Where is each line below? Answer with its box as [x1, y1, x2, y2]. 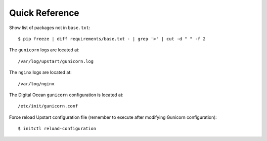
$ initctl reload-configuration [18, 126, 96, 132]
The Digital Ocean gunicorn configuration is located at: [9, 92, 124, 98]
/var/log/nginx [18, 81, 55, 86]
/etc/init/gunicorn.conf [18, 104, 78, 109]
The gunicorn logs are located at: [9, 47, 80, 53]
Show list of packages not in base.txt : [9, 25, 90, 31]
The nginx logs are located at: [9, 70, 72, 75]
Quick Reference [9, 7, 80, 18]
